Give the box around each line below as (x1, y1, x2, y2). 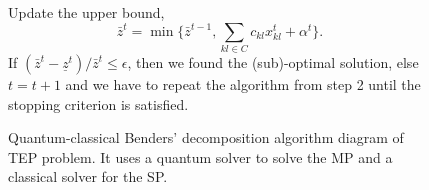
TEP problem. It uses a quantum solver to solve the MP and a (8, 146, 393, 167)
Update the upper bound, (8, 2, 165, 22)
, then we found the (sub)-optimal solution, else (127, 51, 419, 72)
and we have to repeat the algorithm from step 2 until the (65, 73, 421, 94)
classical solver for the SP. (8, 166, 168, 187)
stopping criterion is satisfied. (8, 93, 189, 114)
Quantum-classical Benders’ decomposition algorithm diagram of (8, 127, 404, 148)
